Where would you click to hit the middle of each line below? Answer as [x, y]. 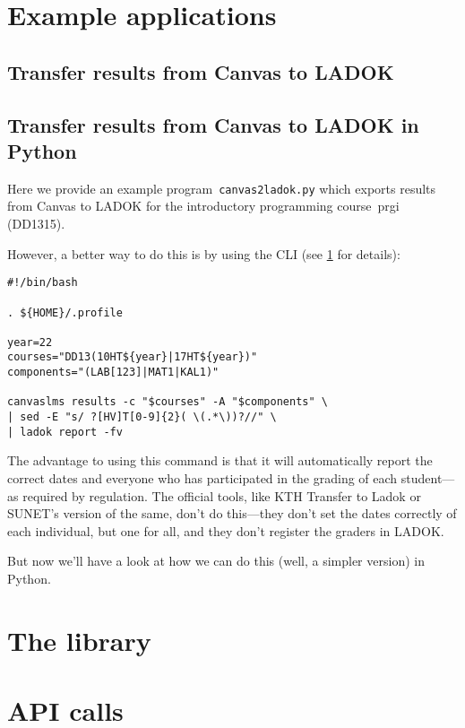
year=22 [30, 342]
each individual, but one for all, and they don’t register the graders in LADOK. [226, 530]
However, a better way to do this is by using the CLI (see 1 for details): [204, 253]
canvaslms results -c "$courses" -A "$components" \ [168, 402]
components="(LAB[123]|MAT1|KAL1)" [113, 373]
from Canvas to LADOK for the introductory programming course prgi [203, 206]
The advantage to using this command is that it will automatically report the [220, 460]
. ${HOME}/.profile [65, 312]
